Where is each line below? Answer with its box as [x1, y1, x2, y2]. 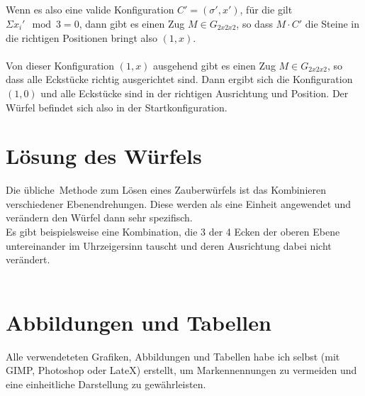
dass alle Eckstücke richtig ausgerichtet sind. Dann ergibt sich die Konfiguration [6, 72, 353, 87]
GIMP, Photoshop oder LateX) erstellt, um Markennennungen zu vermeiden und [6, 363, 357, 378]
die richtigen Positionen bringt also [6, 30, 157, 45]
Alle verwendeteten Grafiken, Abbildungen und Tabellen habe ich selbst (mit [6, 348, 340, 363]
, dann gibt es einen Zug [79, 16, 185, 31]
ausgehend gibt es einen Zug [153, 57, 276, 72]
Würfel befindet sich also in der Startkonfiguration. [6, 99, 228, 114]
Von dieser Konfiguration [6, 57, 115, 72]
